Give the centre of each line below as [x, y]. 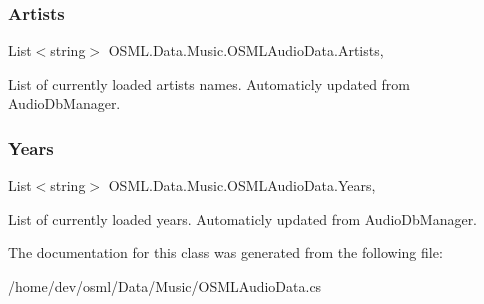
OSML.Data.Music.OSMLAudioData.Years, [242, 185]
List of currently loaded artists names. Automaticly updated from [209, 83]
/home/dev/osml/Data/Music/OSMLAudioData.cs [165, 286]
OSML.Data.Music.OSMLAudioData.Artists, [246, 50]
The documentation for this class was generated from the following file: [225, 252]
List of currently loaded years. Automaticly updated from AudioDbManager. [243, 218]
